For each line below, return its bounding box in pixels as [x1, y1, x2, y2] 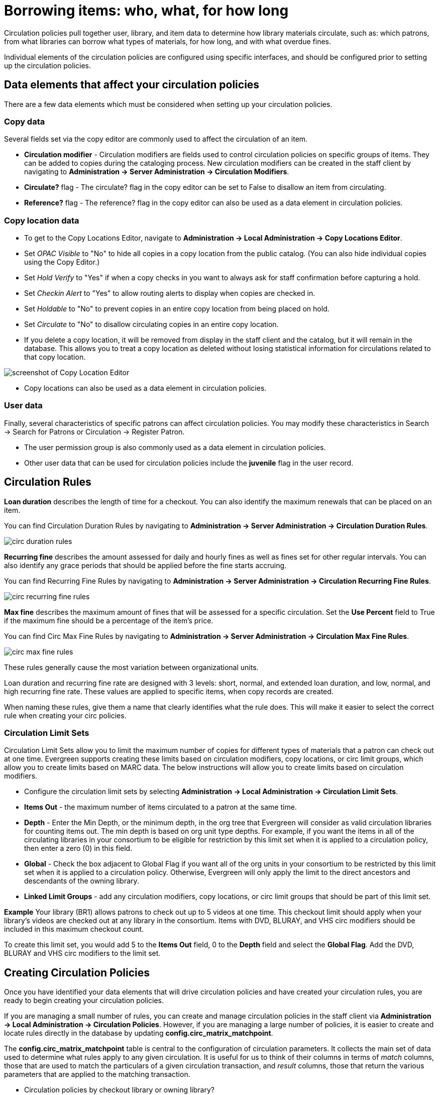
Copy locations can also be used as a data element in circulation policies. [24, 384, 267, 393]
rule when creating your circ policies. [4, 711, 127, 720]
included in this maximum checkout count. [4, 925, 144, 934]
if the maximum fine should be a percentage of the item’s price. [4, 616, 213, 625]
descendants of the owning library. [24, 877, 139, 886]
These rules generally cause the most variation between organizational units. [4, 663, 259, 672]
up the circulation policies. [4, 61, 91, 70]
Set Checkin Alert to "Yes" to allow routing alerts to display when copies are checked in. [24, 289, 315, 298]
